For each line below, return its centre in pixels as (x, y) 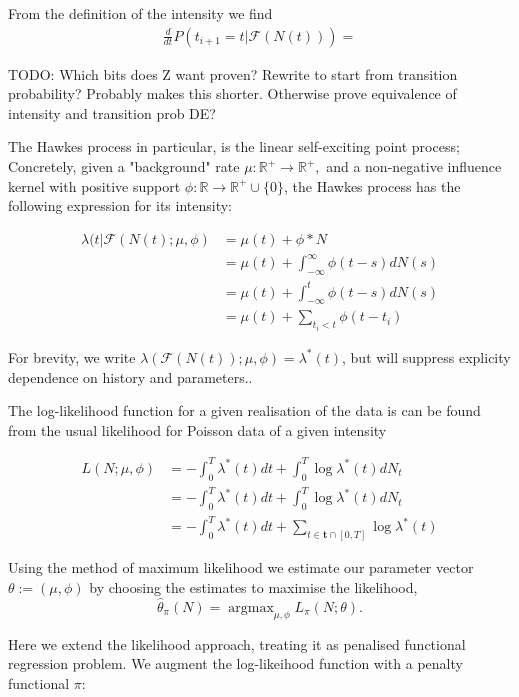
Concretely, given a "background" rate (124, 166)
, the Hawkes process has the (372, 185)
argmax (251, 607)
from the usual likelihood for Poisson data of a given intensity (197, 429)
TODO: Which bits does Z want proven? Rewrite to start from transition (233, 73)
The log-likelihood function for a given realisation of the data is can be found (244, 410)
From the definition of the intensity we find (140, 13)
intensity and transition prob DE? (112, 112)
